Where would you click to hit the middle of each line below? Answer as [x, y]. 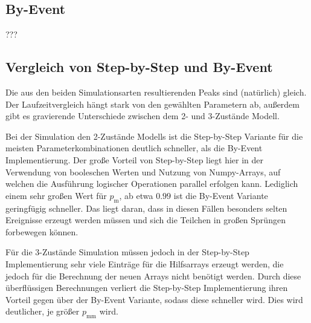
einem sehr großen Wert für [56, 195]
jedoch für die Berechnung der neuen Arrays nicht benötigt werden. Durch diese [153, 276]
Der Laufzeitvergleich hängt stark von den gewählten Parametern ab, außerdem [153, 104]
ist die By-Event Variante [221, 195]
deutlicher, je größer [43, 311]
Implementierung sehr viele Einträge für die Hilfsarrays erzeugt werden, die [145, 263]
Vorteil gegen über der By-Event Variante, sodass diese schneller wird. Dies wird [154, 299]
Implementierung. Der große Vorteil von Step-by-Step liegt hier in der [135, 159]
